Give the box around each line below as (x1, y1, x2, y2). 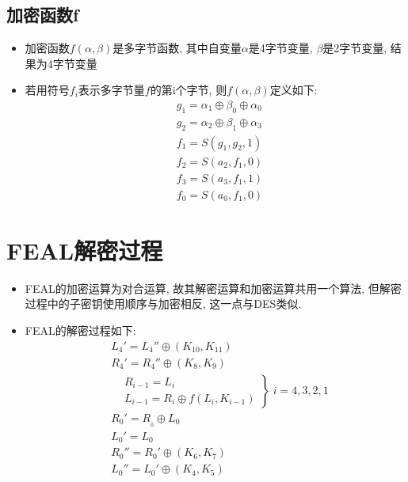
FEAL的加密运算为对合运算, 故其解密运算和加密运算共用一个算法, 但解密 (25, 279, 402, 296)
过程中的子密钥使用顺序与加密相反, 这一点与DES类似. (25, 295, 302, 312)
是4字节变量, (248, 40, 313, 56)
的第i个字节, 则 (150, 82, 227, 98)
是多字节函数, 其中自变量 (112, 40, 242, 56)
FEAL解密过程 (6, 233, 163, 266)
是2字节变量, (322, 40, 387, 56)
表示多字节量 (78, 82, 145, 98)
